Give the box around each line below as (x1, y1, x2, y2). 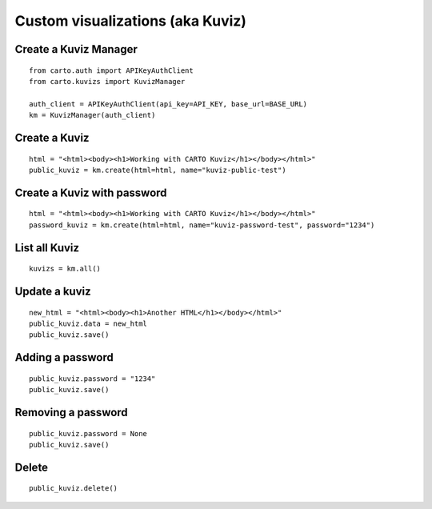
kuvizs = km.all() (29, 264, 102, 274)
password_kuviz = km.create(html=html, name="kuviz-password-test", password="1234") (29, 220, 375, 230)
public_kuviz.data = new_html (29, 319, 148, 328)
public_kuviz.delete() (29, 484, 118, 493)
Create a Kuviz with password (14, 186, 167, 199)
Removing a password (14, 405, 128, 419)
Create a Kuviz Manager (14, 42, 138, 56)
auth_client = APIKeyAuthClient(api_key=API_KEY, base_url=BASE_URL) (29, 99, 308, 108)
